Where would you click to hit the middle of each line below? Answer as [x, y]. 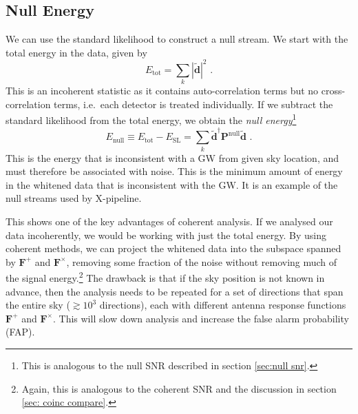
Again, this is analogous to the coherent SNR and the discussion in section [179, 388]
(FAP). [20, 332]
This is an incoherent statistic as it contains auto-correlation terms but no [162, 91]
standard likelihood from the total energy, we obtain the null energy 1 [151, 119]
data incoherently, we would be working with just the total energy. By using [166, 235]
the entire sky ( [38, 305]
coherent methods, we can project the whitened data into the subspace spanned [173, 248]
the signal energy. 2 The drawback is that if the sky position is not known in [165, 277]
